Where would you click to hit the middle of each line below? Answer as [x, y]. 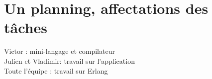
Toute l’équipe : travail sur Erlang [56, 70]
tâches [26, 27]
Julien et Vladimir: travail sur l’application [69, 60]
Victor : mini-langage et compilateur [59, 51]
